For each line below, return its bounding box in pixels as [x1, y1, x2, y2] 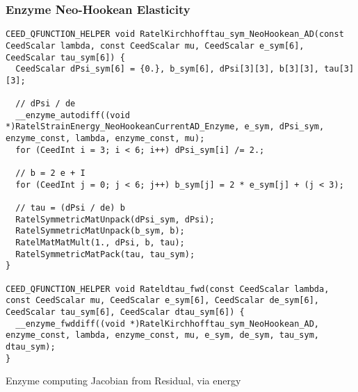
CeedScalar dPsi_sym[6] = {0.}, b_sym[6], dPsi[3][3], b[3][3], [15, 64, 320, 74]
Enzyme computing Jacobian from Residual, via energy [6, 373, 241, 388]
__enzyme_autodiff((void [15, 110, 130, 120]
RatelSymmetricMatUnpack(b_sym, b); [15, 226, 185, 236]
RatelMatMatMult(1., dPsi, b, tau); [15, 238, 185, 248]
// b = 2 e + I [15, 168, 86, 179]
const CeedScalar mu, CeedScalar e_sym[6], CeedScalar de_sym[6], [6, 295, 320, 306]
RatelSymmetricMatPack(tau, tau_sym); [15, 249, 195, 259]
